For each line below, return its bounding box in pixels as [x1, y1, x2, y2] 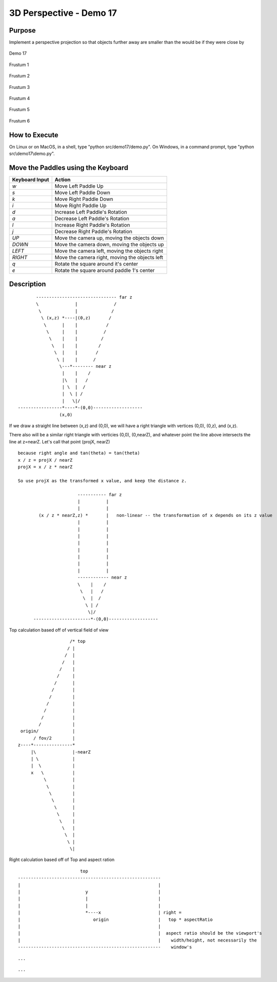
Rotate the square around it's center [54, 261, 138, 267]
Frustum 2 [9, 73, 30, 79]
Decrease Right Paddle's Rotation [54, 228, 133, 235]
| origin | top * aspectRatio [18, 916, 213, 922]
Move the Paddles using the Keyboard [9, 163, 129, 172]
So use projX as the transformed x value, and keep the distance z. [18, 478, 187, 483]
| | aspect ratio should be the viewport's [18, 931, 262, 936]
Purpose [9, 26, 36, 35]
